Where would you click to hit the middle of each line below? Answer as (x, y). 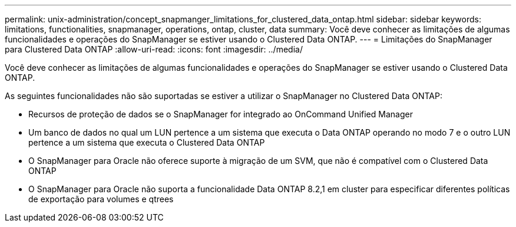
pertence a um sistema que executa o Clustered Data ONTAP (147, 142)
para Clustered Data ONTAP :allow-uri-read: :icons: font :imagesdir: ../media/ (154, 49)
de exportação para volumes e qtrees (101, 199)
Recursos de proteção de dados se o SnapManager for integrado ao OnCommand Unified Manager (221, 114)
